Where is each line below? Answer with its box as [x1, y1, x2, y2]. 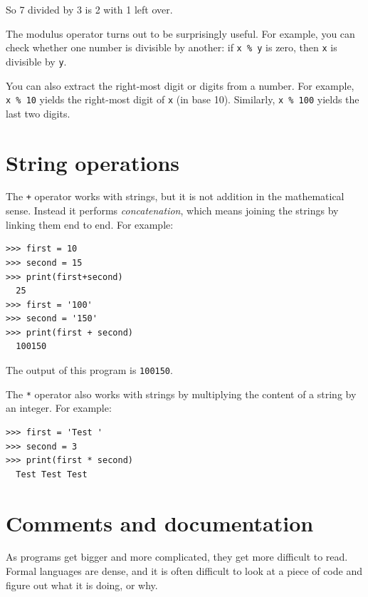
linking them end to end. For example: [6, 217, 174, 232]
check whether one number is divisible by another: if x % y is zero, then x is [6, 40, 337, 55]
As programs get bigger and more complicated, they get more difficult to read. [6, 549, 348, 564]
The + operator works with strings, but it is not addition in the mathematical [6, 189, 345, 204]
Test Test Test [16, 469, 88, 479]
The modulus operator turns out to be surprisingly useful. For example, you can [6, 26, 355, 41]
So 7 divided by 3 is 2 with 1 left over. [6, 2, 173, 16]
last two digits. [6, 105, 70, 120]
